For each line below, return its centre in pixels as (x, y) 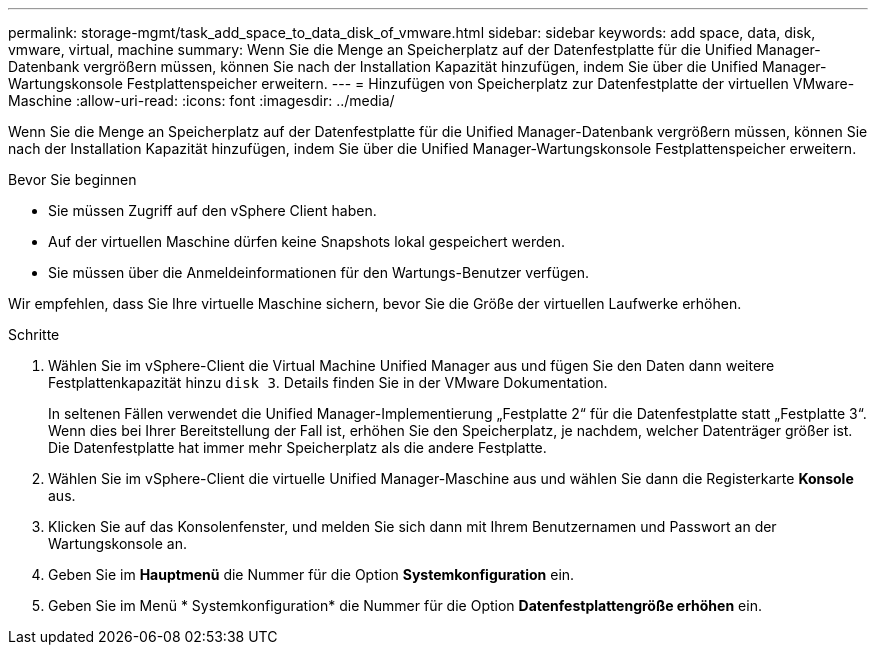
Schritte (34, 334)
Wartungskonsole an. (118, 543)
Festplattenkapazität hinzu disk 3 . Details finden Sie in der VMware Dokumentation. (328, 382)
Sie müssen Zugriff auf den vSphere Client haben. (212, 210)
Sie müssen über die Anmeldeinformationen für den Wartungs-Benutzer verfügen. (319, 272)
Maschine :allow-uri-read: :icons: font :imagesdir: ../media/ (201, 100)
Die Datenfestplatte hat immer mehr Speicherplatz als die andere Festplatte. (297, 447)
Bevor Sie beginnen (72, 179)
